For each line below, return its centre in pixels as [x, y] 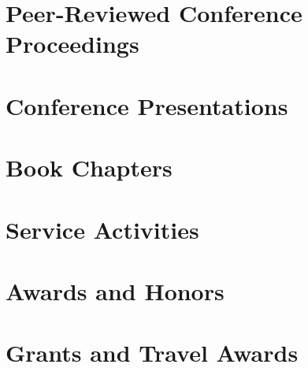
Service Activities [102, 229]
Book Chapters [89, 167]
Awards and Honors [115, 290]
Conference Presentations [147, 105]
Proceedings [72, 44]
